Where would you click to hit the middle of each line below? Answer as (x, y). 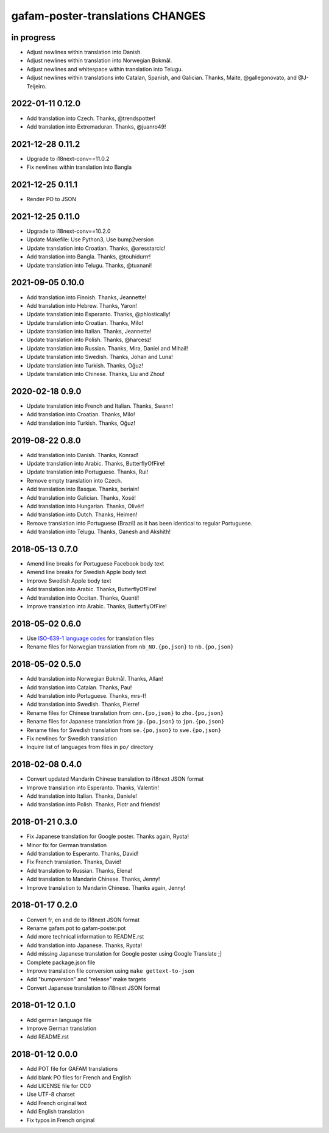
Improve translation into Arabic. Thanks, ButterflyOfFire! (97, 606)
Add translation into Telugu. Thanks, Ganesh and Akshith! (98, 532)
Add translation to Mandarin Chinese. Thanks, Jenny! (93, 879)
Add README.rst (48, 1037)
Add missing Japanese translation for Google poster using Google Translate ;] (124, 954)
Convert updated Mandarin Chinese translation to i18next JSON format (115, 779)
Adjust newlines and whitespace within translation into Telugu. (105, 69)
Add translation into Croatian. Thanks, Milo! (81, 414)
